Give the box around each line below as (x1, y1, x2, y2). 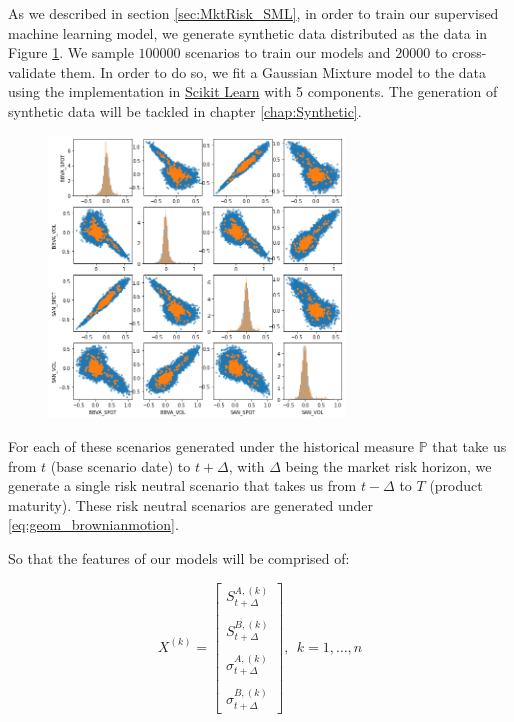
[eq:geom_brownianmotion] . (8, 514, 179, 535)
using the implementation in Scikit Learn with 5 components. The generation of (8, 81, 498, 102)
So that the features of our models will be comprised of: (8, 547, 350, 568)
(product (429, 475, 483, 496)
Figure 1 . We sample (8, 42, 134, 63)
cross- (451, 42, 487, 63)
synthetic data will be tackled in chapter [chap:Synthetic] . (8, 100, 362, 121)
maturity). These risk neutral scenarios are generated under (8, 494, 373, 515)
